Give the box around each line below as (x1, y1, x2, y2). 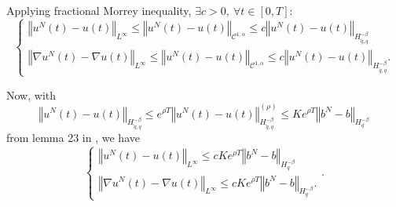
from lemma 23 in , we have (6, 129, 140, 146)
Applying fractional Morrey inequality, (6, 2, 192, 18)
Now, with (6, 86, 56, 103)
